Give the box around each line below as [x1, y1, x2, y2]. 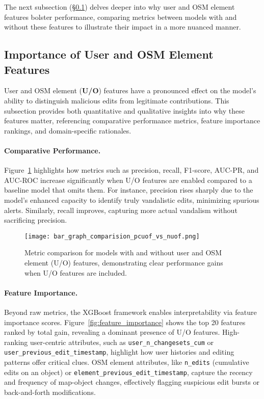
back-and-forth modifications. [4, 386, 96, 397]
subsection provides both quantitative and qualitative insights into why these [4, 105, 245, 116]
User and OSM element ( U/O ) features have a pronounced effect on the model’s [4, 85, 256, 96]
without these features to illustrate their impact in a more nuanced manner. [4, 21, 241, 32]
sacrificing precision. [4, 215, 67, 225]
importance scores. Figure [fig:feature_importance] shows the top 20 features [4, 316, 246, 327]
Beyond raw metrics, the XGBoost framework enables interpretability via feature [4, 306, 257, 317]
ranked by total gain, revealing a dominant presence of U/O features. [4, 327, 220, 337]
